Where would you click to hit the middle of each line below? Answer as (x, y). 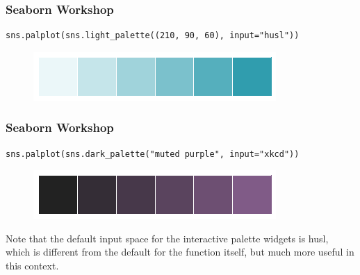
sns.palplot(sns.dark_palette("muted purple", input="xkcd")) (153, 154)
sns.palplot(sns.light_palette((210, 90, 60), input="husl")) (153, 36)
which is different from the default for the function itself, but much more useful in (180, 252)
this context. (32, 265)
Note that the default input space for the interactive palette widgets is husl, (167, 238)
